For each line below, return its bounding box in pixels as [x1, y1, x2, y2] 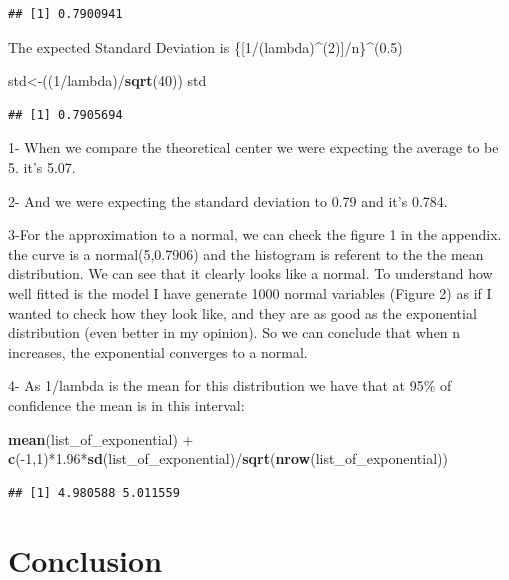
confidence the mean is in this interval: [8, 394, 245, 415]
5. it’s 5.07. [8, 156, 76, 177]
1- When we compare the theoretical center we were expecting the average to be [8, 137, 499, 158]
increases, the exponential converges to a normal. [8, 341, 308, 362]
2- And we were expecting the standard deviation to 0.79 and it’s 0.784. [8, 190, 448, 211]
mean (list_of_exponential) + [8, 428, 194, 449]
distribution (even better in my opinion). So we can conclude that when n [8, 322, 461, 343]
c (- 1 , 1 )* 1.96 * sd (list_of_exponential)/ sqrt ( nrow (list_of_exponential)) [8, 448, 448, 469]
